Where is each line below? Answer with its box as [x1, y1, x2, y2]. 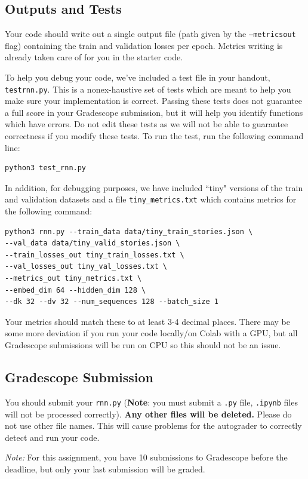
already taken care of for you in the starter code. [5, 51, 183, 63]
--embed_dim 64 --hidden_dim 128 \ [5, 285, 146, 294]
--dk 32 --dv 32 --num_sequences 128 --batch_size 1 [5, 297, 218, 306]
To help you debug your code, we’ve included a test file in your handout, [5, 71, 270, 84]
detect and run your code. [5, 431, 100, 443]
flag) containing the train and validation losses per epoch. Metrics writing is [5, 39, 283, 51]
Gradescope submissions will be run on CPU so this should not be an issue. [5, 339, 281, 351]
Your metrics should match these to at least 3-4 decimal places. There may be [5, 315, 290, 327]
